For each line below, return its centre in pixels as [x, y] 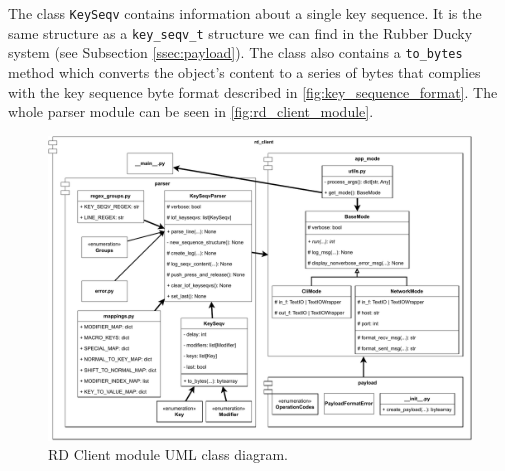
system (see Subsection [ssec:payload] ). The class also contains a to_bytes [235, 52]
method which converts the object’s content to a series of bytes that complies [244, 71]
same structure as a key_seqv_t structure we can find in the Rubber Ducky [240, 32]
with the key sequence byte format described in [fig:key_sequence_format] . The [253, 91]
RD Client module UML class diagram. [168, 454]
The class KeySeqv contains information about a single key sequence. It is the [245, 13]
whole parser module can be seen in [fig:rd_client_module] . [191, 111]
